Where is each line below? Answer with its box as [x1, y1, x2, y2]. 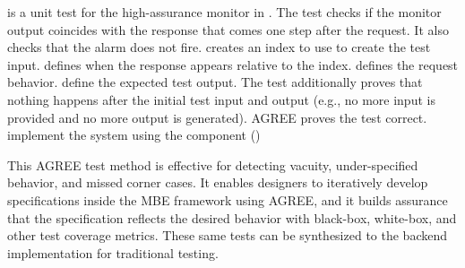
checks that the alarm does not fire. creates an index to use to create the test [7, 38, 431, 56]
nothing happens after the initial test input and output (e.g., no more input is [7, 90, 435, 108]
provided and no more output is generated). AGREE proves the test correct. [7, 108, 427, 126]
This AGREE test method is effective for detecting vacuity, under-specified [7, 155, 418, 174]
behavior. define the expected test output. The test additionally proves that [7, 73, 423, 91]
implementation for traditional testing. [7, 243, 219, 262]
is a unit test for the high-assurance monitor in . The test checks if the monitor [7, 3, 442, 21]
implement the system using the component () [7, 125, 261, 144]
